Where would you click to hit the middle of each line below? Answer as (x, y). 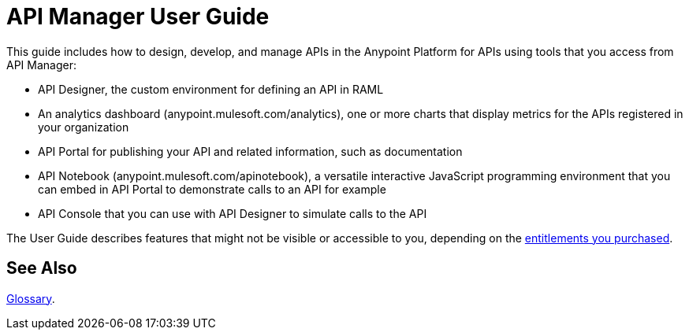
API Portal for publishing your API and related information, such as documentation (250, 151)
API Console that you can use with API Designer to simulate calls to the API (233, 213)
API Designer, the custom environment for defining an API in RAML (211, 89)
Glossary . (31, 298)
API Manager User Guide (138, 17)
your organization (84, 127)
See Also (42, 268)
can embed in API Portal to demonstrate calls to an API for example (212, 189)
